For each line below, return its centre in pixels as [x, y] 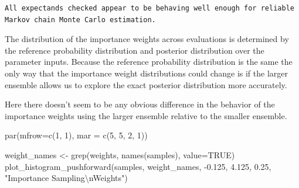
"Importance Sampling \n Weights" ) [66, 178]
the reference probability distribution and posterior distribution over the [135, 50]
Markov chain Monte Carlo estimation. [80, 20]
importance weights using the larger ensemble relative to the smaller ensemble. [146, 115]
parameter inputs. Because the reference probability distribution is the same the [149, 62]
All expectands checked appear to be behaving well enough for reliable [149, 8]
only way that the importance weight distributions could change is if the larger [147, 73]
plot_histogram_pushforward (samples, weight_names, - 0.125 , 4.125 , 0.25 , [138, 166]
